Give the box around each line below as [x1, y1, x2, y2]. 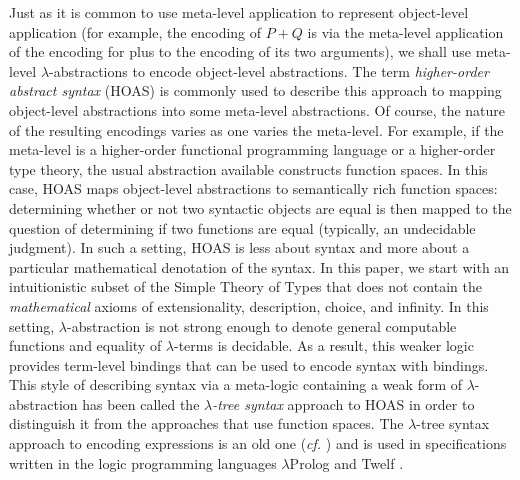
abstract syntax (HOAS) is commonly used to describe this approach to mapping [9, 80, 502, 101]
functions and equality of [9, 335, 162, 356]
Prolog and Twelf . [289, 452, 404, 473]
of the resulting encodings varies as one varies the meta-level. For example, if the [9, 119, 504, 140]
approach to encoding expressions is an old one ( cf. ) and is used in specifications [9, 433, 507, 454]
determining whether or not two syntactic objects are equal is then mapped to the [9, 197, 512, 218]
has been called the [82, 393, 200, 414]
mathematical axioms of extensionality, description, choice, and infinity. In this [9, 295, 489, 316]
